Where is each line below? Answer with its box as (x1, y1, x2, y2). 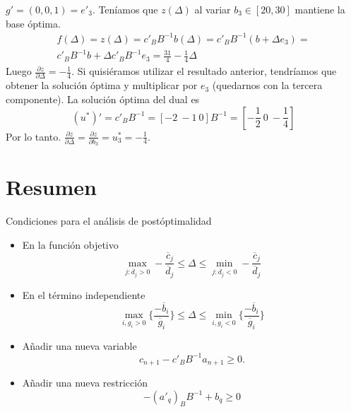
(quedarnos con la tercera (212, 78, 323, 93)
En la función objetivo (22, 237, 119, 252)
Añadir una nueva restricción (22, 375, 148, 390)
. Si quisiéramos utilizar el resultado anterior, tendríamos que (71, 64, 337, 78)
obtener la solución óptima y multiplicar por (6, 78, 198, 93)
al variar (194, 2, 231, 16)
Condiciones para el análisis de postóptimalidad (6, 213, 212, 228)
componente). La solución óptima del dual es (6, 91, 200, 106)
